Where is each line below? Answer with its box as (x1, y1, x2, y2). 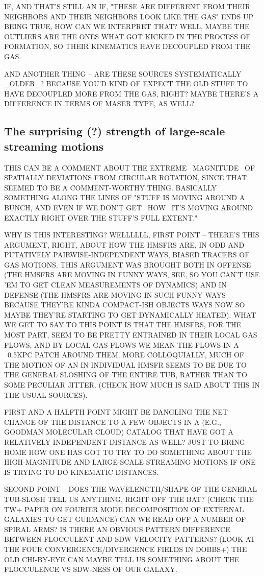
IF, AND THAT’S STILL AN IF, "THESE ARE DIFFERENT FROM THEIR (4, 1, 250, 11)
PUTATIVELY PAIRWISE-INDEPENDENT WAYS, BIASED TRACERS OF (4, 249, 250, 260)
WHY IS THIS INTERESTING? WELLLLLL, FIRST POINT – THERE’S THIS (4, 229, 259, 240)
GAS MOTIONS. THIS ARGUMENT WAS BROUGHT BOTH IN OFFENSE (4, 259, 251, 270)
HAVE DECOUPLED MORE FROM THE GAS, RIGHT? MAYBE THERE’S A (4, 88, 259, 99)
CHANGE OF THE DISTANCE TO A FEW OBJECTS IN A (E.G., (4, 416, 221, 427)
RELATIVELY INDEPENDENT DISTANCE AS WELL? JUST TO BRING (4, 436, 245, 447)
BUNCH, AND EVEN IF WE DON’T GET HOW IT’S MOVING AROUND (4, 202, 253, 212)
